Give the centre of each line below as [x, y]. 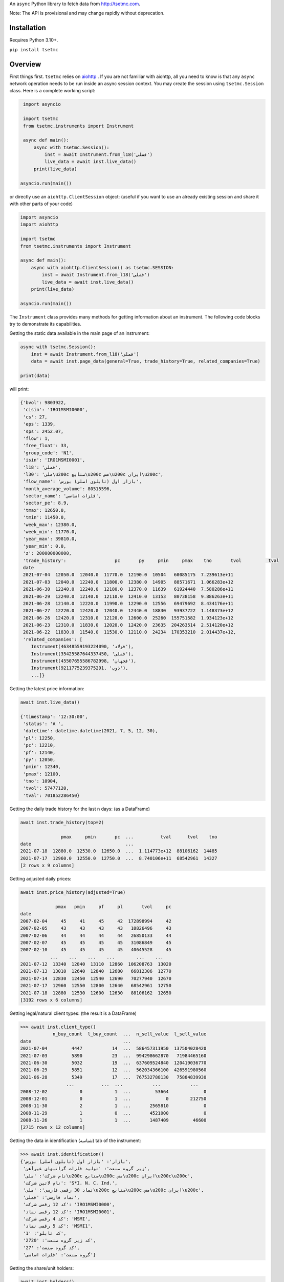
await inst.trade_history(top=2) [62, 822]
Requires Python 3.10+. [34, 40]
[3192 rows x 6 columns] [51, 1000]
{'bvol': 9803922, [43, 402]
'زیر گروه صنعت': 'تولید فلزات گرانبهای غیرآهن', [87, 1169]
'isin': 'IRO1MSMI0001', [54, 460]
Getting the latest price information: [47, 688]
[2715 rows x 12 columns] [53, 1127]
